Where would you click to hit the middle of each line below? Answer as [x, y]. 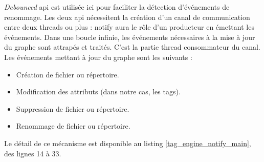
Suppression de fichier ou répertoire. [73, 108]
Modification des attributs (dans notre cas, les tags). [98, 92]
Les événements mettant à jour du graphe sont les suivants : [98, 57]
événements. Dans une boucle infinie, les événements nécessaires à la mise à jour [130, 37]
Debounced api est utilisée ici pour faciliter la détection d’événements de [117, 7]
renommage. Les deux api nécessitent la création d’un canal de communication [127, 17]
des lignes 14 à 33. [33, 153]
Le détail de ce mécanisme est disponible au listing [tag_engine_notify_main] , [128, 143]
